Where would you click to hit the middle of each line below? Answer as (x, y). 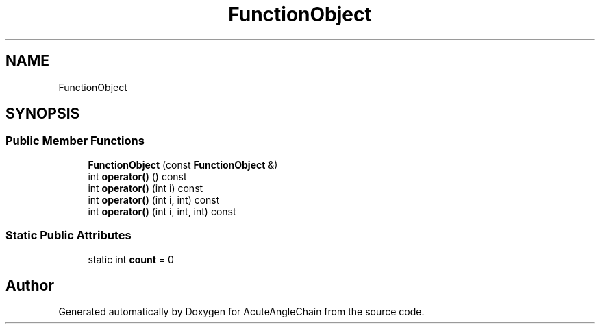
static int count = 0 (131, 259)
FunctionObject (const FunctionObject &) (183, 164)
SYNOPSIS (43, 114)
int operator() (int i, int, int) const (162, 211)
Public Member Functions (75, 141)
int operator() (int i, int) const (154, 199)
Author (30, 285)
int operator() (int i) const (146, 188)
